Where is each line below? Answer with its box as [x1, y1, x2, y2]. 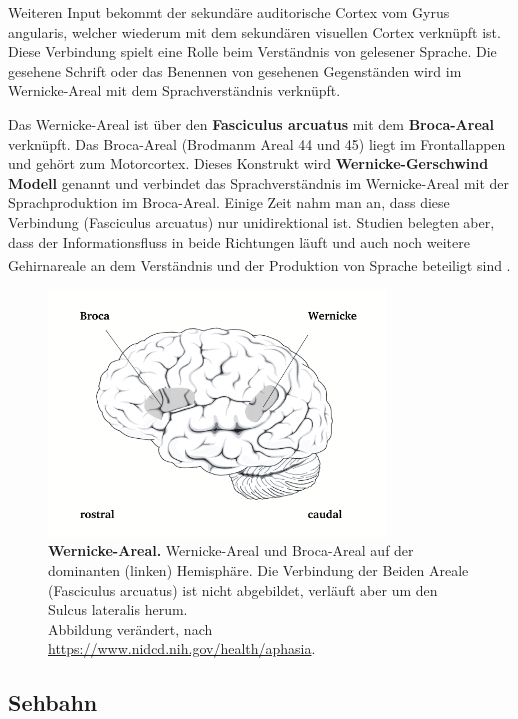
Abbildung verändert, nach [48, 618, 213, 639]
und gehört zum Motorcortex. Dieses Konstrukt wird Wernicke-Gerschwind [8, 153, 489, 174]
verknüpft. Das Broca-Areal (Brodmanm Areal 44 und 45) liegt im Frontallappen [8, 133, 506, 154]
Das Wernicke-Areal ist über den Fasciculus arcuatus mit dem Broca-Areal [8, 113, 495, 134]
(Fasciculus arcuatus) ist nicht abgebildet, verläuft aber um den [48, 579, 438, 600]
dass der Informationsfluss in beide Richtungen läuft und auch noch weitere [8, 231, 470, 252]
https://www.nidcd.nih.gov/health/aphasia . [48, 638, 316, 659]
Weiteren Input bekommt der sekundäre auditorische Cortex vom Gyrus [8, 2, 450, 22]
